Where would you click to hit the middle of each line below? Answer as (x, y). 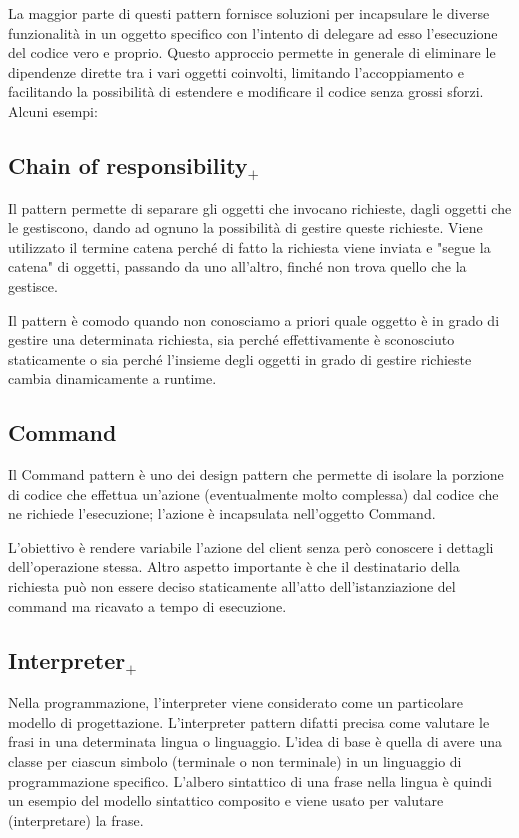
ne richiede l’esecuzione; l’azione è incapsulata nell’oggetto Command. (222, 513)
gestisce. (33, 285)
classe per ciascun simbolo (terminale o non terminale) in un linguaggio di (235, 761)
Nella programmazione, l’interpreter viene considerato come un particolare (235, 702)
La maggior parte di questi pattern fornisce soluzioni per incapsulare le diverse (249, 13)
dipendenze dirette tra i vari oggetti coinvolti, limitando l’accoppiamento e (236, 71)
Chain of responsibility (128, 164)
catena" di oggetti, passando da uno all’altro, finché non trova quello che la (237, 266)
